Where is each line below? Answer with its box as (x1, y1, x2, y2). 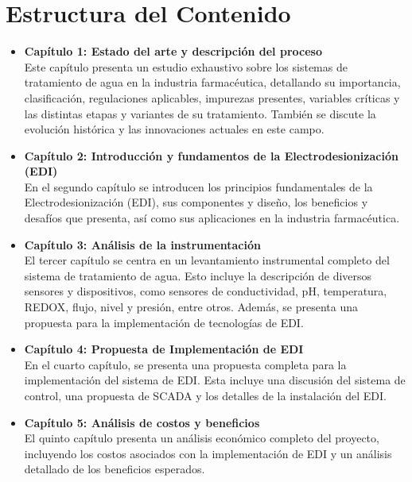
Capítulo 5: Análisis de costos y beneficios (24, 414, 260, 430)
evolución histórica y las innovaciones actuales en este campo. (24, 121, 325, 137)
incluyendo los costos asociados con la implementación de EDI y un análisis (24, 445, 392, 461)
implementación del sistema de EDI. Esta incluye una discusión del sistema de (24, 372, 406, 388)
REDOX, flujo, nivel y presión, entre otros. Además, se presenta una (24, 299, 358, 315)
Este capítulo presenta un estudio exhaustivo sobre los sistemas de (24, 58, 348, 75)
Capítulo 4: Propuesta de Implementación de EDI (24, 341, 304, 357)
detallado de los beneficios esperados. (24, 461, 205, 477)
